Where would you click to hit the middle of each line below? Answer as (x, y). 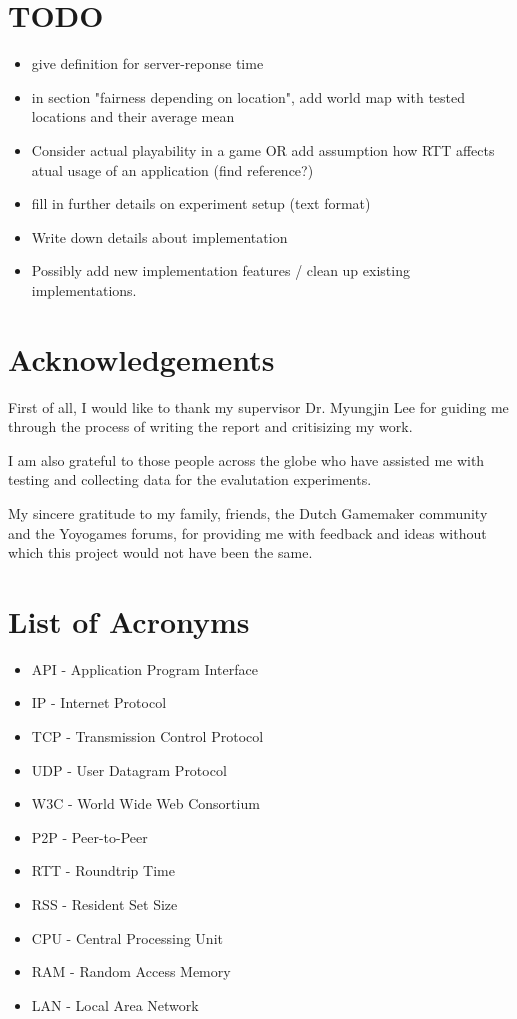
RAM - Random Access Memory (131, 971)
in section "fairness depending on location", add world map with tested (248, 96)
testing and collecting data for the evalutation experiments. (190, 479)
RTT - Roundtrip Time (103, 870)
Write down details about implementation (159, 236)
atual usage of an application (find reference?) (172, 169)
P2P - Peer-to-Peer (89, 836)
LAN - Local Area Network (115, 1004)
